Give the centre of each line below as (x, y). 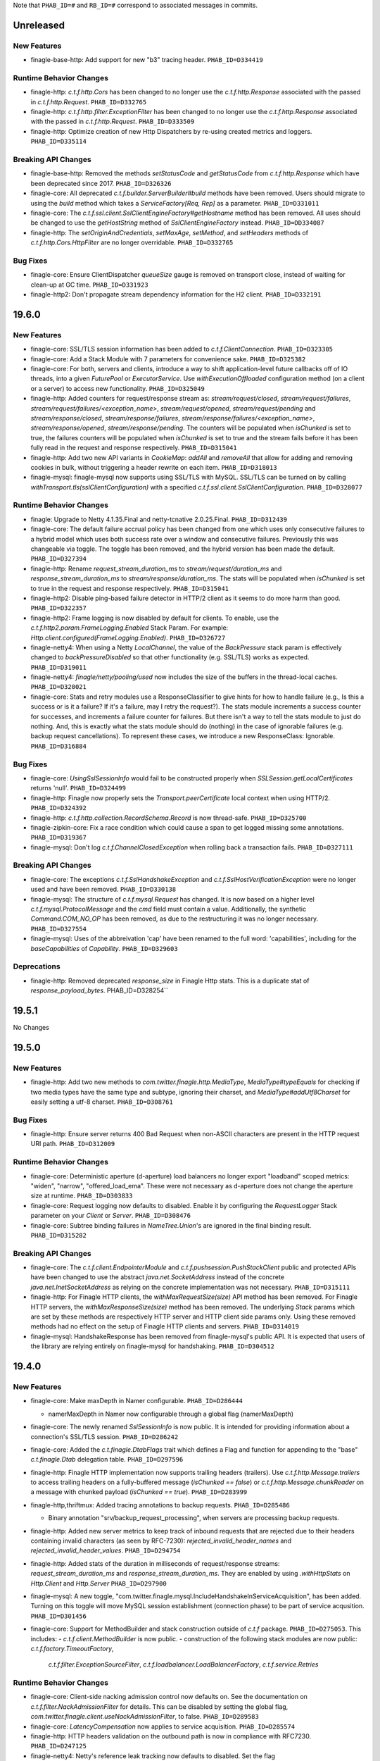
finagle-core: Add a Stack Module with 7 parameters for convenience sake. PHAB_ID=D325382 (168, 359)
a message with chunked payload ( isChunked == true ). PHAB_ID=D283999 (139, 1492)
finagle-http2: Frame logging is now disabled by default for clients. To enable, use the (155, 618)
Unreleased (39, 25)
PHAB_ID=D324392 (59, 808)
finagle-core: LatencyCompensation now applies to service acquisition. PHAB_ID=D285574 (163, 1726)
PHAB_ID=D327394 (59, 559)
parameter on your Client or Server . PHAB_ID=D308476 (111, 1216)
